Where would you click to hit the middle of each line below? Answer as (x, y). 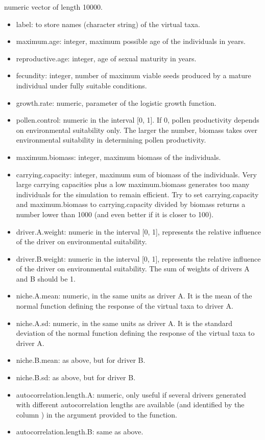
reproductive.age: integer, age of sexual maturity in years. (106, 58)
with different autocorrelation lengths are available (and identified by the (130, 404)
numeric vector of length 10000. (53, 7)
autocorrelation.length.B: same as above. (80, 432)
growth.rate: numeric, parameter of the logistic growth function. (116, 102)
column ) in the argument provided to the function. (97, 414)
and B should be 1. (46, 278)
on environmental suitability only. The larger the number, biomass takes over (137, 130)
